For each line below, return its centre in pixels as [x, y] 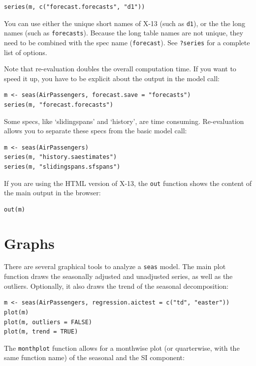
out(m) [15, 209]
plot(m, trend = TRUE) [41, 332]
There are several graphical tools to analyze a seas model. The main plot [115, 266]
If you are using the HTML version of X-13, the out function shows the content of [128, 183]
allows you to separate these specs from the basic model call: [96, 131]
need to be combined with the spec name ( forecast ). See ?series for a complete [127, 42]
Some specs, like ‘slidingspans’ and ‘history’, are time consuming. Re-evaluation [124, 121]
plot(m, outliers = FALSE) [48, 322]
